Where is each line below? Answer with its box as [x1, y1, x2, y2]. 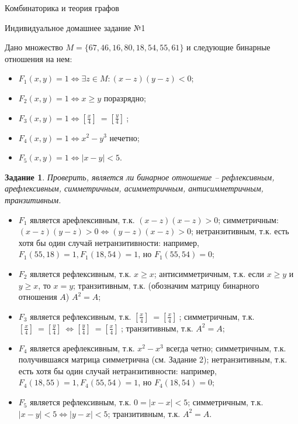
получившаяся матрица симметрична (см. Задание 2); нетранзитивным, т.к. [18, 353, 287, 365]
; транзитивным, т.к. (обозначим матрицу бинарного [73, 279, 259, 291]
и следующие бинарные [186, 41, 271, 53]
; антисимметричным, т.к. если [154, 267, 264, 279]
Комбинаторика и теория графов [5, 2, 119, 13]
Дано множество [5, 41, 63, 53]
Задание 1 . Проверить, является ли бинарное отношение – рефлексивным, [5, 170, 275, 183]
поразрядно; [103, 91, 146, 104]
